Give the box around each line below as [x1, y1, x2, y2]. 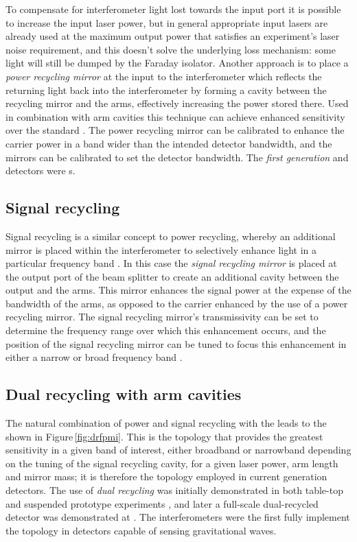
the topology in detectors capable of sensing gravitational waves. [5, 523, 277, 537]
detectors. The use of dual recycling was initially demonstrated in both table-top [5, 483, 343, 497]
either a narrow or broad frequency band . [5, 350, 183, 364]
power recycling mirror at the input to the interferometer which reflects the [5, 69, 322, 83]
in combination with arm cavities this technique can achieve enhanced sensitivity [5, 109, 345, 123]
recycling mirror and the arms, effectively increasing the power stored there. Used [5, 96, 349, 110]
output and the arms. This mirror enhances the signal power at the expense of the [5, 283, 352, 297]
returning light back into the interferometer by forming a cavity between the [5, 82, 327, 97]
